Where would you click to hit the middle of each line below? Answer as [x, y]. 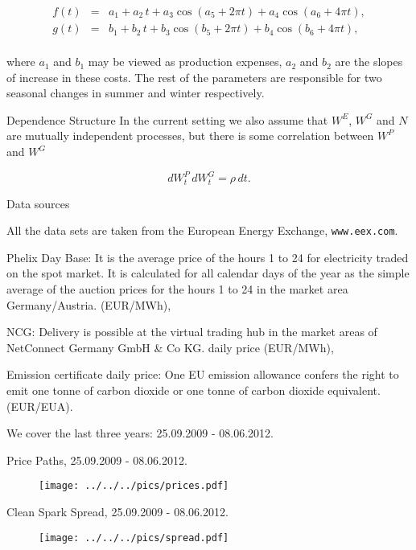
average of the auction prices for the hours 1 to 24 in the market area [177, 289]
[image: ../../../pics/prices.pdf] [134, 486]
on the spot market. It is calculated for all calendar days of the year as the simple [208, 273]
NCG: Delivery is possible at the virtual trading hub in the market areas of [192, 332]
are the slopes [369, 62]
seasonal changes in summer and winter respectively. [136, 93]
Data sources [38, 203]
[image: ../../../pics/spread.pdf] [134, 538]
